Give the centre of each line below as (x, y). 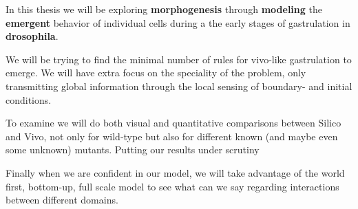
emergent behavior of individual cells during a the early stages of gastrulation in (178, 22)
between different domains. (62, 200)
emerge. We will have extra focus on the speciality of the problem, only (156, 73)
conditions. (29, 99)
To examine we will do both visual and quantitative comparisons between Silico (173, 123)
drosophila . (32, 36)
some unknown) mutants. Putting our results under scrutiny (133, 150)
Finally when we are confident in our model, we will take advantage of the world (175, 172)
